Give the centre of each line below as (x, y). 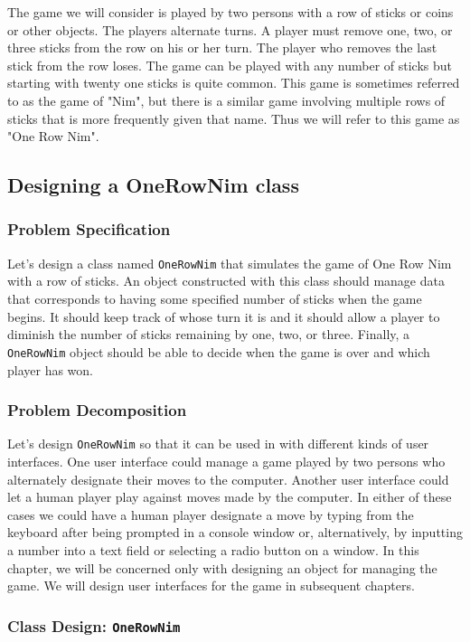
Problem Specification (89, 229)
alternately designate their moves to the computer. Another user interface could (228, 479)
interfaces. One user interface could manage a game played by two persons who (226, 461)
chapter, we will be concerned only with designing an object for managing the (222, 567)
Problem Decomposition (97, 410)
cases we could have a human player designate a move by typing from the (211, 514)
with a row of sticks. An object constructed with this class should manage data (226, 281)
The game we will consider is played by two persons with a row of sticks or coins (230, 12)
